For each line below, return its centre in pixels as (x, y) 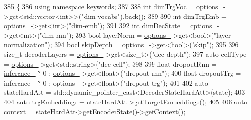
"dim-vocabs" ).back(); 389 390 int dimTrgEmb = (154, 16)
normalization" (26, 44)
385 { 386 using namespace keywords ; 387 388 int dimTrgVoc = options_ (114, 6)
